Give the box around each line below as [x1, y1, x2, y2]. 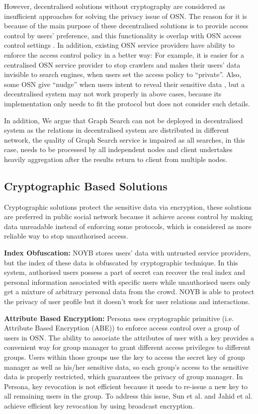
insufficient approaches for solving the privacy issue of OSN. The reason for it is [4, 10, 247, 21]
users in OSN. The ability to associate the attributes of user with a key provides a [4, 332, 255, 342]
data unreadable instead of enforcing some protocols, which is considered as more [4, 221, 252, 231]
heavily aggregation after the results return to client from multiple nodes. [4, 154, 228, 164]
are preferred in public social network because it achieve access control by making [4, 211, 253, 222]
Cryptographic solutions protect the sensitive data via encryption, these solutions [4, 201, 252, 212]
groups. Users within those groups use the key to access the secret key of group [4, 352, 245, 362]
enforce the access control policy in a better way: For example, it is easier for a [4, 49, 244, 60]
